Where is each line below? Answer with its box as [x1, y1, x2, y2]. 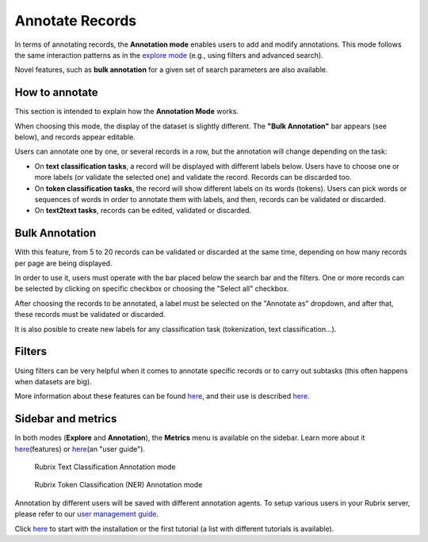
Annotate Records [14, 12, 137, 29]
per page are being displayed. [14, 258, 113, 268]
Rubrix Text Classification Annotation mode [34, 462, 176, 471]
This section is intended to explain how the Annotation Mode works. [14, 107, 239, 116]
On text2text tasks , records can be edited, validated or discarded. [34, 206, 252, 216]
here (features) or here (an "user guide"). [14, 444, 146, 453]
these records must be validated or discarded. [14, 310, 166, 319]
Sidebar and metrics [14, 412, 117, 426]
